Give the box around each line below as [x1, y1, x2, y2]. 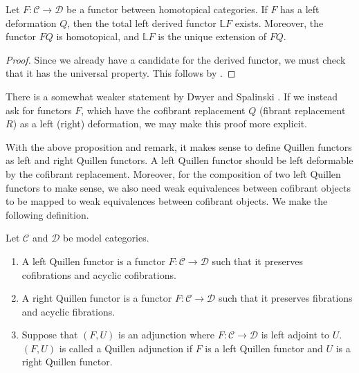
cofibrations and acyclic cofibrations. [21, 267, 176, 282]
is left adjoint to [261, 327, 330, 342]
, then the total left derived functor [67, 15, 217, 30]
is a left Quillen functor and [205, 340, 323, 355]
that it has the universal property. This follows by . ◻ [6, 66, 236, 80]
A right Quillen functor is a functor [21, 291, 172, 305]
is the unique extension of [158, 29, 267, 44]
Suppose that [21, 327, 78, 342]
